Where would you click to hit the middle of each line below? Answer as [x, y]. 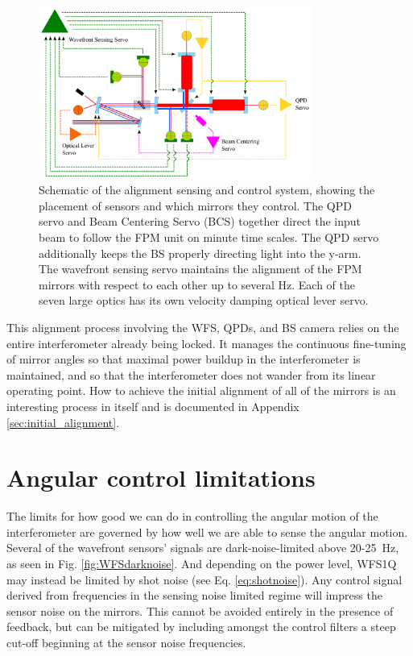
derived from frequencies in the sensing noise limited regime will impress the [194, 595]
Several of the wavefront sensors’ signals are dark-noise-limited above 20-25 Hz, [203, 548]
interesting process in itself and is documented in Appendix [153, 406]
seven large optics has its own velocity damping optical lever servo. [204, 300]
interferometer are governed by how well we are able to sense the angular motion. [207, 531]
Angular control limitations [161, 477]
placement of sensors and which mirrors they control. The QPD [195, 205]
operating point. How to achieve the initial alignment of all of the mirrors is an [201, 390]
